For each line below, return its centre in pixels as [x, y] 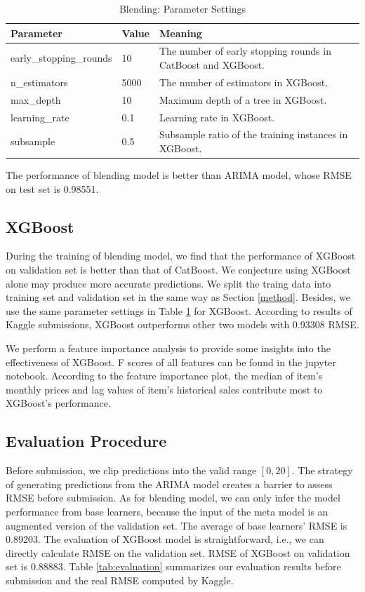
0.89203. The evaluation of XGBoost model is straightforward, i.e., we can [165, 539]
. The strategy [322, 470]
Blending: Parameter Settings [182, 8]
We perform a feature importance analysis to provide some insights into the [168, 348]
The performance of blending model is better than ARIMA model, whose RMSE [179, 175]
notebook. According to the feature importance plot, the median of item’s [164, 376]
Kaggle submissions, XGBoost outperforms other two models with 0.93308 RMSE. [182, 324]
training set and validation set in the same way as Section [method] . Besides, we [178, 297]
